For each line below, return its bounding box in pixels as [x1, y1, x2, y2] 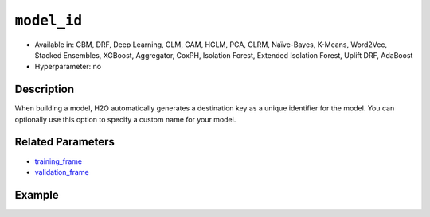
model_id [14, 12, 83, 29]
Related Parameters [14, 135, 115, 149]
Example [14, 188, 59, 202]
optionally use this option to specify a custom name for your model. [14, 114, 236, 124]
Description [14, 83, 75, 96]
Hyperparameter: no [34, 62, 102, 72]
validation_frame [34, 167, 89, 176]
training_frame [34, 156, 83, 166]
